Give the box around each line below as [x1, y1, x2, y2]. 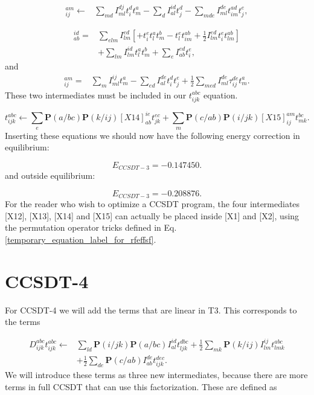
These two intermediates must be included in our [5, 88, 187, 101]
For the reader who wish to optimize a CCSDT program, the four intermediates [5, 197, 300, 210]
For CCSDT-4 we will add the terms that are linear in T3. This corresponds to [5, 303, 297, 316]
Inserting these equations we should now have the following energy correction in [5, 129, 300, 141]
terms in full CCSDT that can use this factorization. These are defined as [5, 380, 277, 393]
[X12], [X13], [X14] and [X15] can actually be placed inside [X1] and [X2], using [5, 209, 300, 222]
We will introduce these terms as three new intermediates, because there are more [5, 368, 308, 381]
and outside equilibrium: [5, 169, 95, 182]
